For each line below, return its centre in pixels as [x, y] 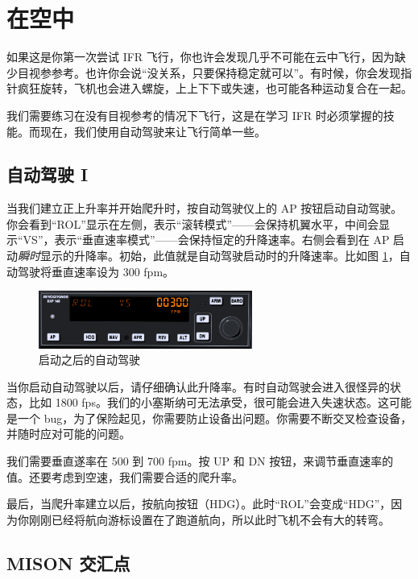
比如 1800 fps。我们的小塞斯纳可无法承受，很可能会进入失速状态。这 [209, 402]
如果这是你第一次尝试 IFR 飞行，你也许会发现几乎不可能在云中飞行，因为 [201, 57]
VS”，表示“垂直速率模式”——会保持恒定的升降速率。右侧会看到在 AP [206, 240]
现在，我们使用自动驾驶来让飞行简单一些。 [153, 131]
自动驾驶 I [48, 174]
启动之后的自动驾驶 [89, 360]
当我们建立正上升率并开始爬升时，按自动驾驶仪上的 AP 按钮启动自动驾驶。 [205, 208]
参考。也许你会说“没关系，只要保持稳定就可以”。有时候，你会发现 [226, 72]
